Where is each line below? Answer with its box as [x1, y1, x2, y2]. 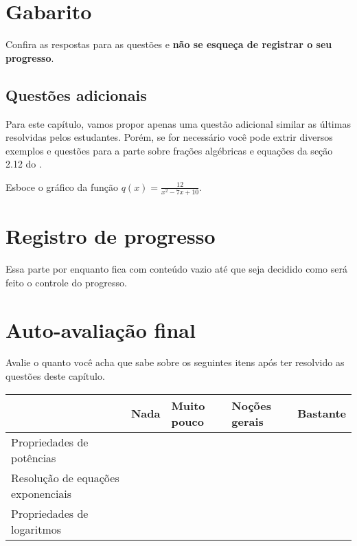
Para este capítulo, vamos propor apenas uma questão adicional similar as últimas [5, 116, 351, 130]
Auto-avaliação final [5, 315, 196, 343]
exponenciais [11, 485, 72, 501]
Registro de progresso [5, 222, 216, 250]
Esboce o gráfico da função [5, 179, 119, 194]
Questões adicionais [5, 84, 147, 105]
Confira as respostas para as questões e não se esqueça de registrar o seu [5, 37, 332, 52]
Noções [231, 397, 271, 413]
